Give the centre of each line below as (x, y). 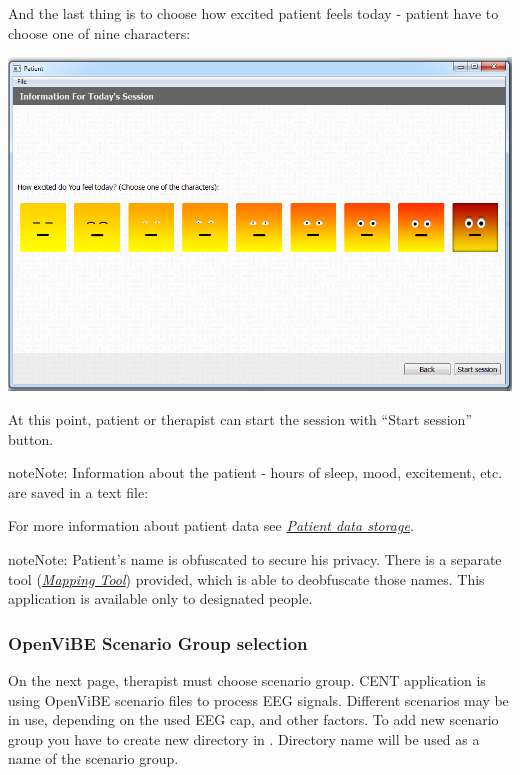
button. (31, 438)
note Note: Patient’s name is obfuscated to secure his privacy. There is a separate (255, 559)
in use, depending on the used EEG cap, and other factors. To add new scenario (253, 719)
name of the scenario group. (93, 758)
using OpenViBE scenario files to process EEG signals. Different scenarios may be (258, 699)
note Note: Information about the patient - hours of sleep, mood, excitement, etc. (255, 472)
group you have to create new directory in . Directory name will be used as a (244, 738)
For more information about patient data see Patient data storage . (211, 525)
